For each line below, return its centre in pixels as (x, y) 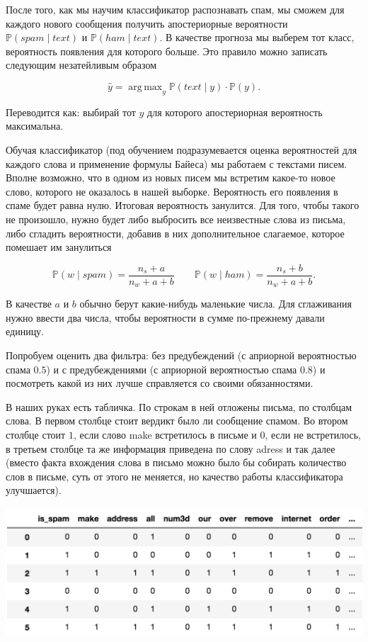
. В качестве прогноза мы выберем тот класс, (257, 37)
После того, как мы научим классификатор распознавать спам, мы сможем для (175, 9)
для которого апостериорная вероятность (235, 112)
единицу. (25, 331)
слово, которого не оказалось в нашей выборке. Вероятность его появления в (172, 191)
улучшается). (34, 490)
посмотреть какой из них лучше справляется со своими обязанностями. (160, 383)
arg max (145, 87)
